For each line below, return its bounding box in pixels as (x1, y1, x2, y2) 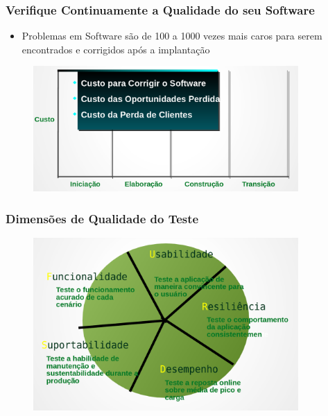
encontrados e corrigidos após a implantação (21, 42, 210, 56)
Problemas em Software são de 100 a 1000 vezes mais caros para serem (21, 28, 322, 43)
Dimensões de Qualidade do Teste (6, 209, 199, 227)
